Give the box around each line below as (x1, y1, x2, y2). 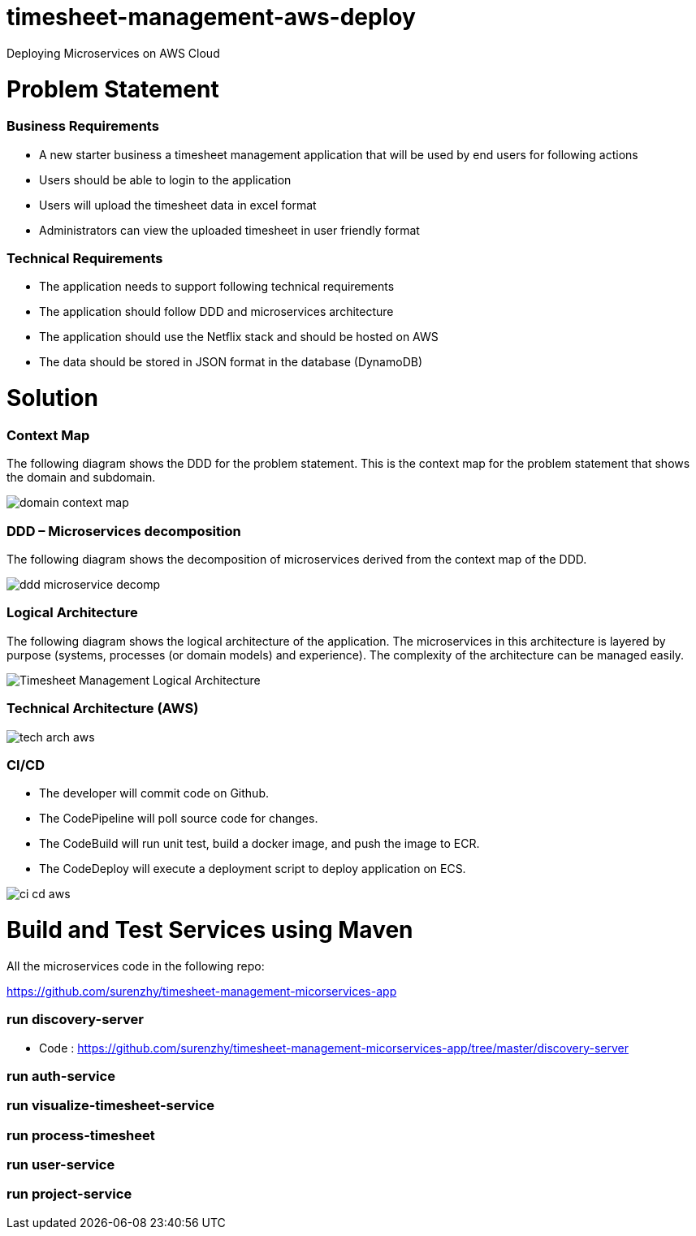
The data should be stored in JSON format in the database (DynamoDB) (39, 355, 423, 370)
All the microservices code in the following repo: (6, 958, 265, 973)
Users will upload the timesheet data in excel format (39, 197, 317, 212)
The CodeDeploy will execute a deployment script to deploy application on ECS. (39, 862, 466, 876)
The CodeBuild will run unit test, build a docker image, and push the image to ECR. (39, 836, 480, 851)
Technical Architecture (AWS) (6, 700, 199, 717)
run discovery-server (6, 1011, 144, 1028)
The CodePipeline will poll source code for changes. (39, 811, 318, 826)
